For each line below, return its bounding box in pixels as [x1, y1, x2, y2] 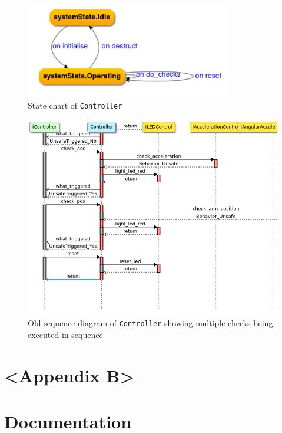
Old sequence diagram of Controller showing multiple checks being [28, 317, 273, 329]
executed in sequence [28, 329, 103, 341]
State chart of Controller [28, 99, 122, 111]
